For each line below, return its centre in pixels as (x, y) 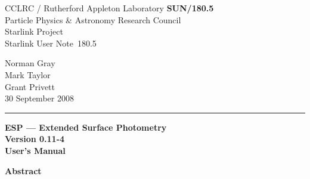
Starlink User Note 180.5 (51, 43)
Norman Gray (30, 63)
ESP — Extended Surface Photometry (86, 127)
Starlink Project (34, 31)
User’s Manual (35, 150)
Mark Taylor (28, 74)
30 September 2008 (39, 98)
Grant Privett (30, 86)
